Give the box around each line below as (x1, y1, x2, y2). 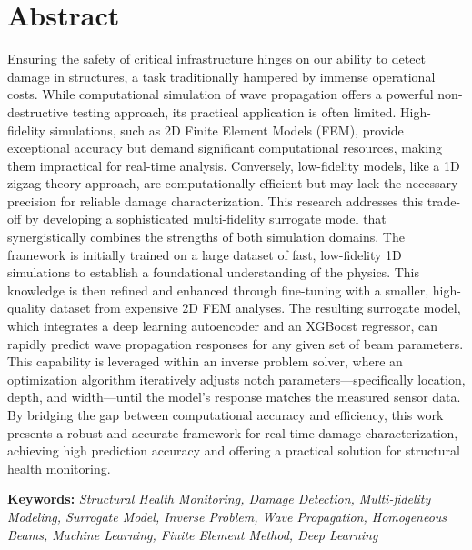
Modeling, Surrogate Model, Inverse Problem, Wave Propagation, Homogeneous (7, 506, 447, 525)
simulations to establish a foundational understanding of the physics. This (7, 263, 419, 282)
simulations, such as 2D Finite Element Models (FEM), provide (49, 120, 404, 139)
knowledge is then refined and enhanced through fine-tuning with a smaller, (7, 280, 429, 299)
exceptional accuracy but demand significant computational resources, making (7, 138, 442, 157)
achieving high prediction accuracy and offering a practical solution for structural (7, 441, 460, 460)
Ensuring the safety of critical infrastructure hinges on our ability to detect (7, 49, 427, 68)
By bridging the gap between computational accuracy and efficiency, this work (7, 405, 444, 424)
